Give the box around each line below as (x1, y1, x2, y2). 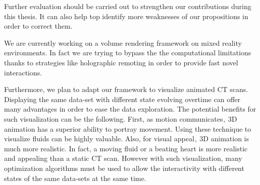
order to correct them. (4, 21, 73, 31)
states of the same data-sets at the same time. (4, 172, 146, 183)
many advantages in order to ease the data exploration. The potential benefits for (4, 104, 256, 114)
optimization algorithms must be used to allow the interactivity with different (4, 162, 244, 173)
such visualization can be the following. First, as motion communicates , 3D (4, 113, 237, 124)
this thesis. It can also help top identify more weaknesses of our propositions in (4, 11, 248, 21)
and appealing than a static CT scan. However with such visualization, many (4, 153, 242, 163)
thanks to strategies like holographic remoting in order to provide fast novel (4, 57, 238, 67)
